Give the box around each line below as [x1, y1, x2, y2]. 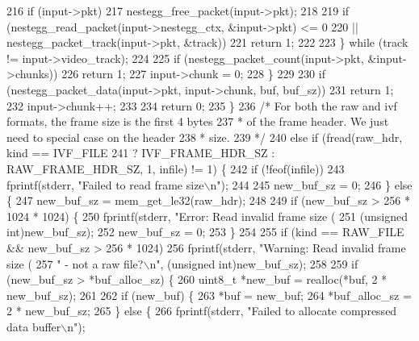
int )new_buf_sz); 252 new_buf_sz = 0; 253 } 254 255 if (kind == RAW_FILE [6, 223, 404, 240]
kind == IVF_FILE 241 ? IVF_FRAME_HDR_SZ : [6, 144, 275, 161]
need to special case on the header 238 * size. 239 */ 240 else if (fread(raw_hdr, [6, 128, 403, 145]
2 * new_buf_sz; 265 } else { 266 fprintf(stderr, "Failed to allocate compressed [6, 302, 397, 319]
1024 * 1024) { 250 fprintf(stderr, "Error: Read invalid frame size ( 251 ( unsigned [6, 207, 408, 224]
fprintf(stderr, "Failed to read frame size [6, 176, 204, 193]
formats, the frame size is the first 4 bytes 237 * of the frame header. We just [6, 113, 389, 130]
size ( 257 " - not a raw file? [6, 255, 144, 272]
